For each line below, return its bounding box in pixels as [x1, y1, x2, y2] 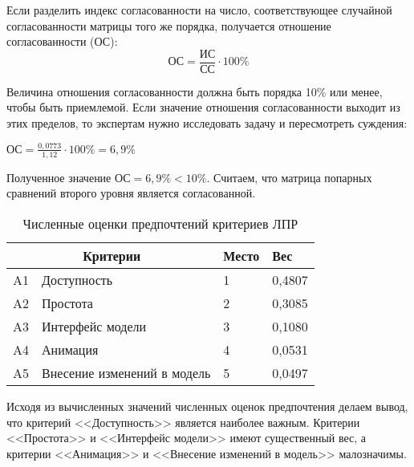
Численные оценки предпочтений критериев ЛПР [22, 213, 298, 233]
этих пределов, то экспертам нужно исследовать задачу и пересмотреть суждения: [6, 115, 408, 132]
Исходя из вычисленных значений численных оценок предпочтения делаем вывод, [6, 397, 408, 414]
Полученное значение [6, 169, 112, 185]
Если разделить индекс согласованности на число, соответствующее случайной [6, 2, 392, 18]
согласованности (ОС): [6, 33, 118, 50]
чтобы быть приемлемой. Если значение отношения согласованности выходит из [6, 99, 400, 116]
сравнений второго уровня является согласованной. [6, 185, 256, 201]
